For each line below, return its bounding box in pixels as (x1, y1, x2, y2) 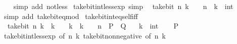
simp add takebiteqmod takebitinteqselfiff (4, 10, 138, 21)
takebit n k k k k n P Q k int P (7, 20, 178, 31)
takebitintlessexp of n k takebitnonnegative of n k (4, 30, 166, 40)
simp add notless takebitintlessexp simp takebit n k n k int (13, 1, 233, 11)
